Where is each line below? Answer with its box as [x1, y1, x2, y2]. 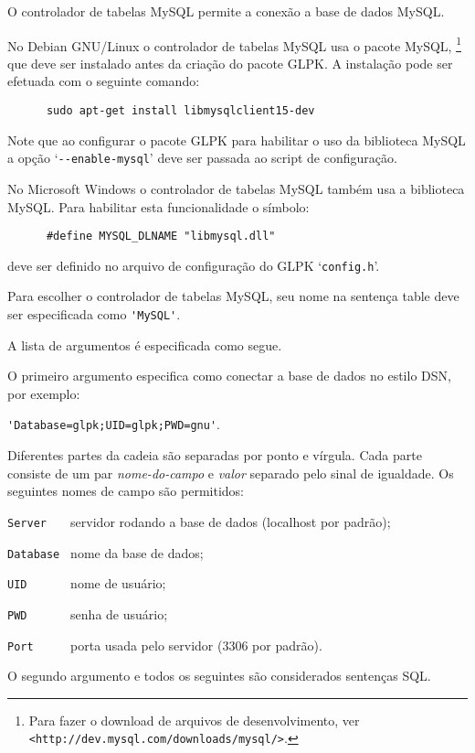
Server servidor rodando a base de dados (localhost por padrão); [7, 511, 391, 531]
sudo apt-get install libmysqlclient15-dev [46, 104, 315, 118]
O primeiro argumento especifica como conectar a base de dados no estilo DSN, [7, 366, 451, 385]
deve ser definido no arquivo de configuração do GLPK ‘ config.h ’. [7, 255, 380, 274]
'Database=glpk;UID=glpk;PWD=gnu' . [7, 414, 220, 434]
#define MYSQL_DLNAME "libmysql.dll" [46, 230, 276, 243]
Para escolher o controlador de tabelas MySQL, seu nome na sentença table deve [7, 286, 459, 306]
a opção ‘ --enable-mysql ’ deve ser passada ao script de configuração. [7, 148, 397, 167]
